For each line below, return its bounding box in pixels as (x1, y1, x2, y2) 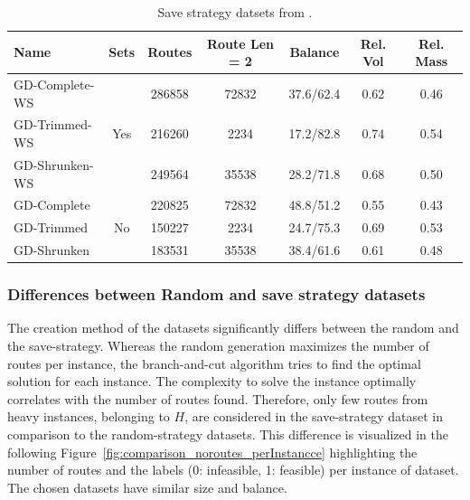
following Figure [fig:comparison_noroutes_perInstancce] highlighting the (7, 442, 418, 461)
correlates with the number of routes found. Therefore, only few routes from (7, 389, 428, 408)
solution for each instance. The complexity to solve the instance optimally (7, 372, 417, 391)
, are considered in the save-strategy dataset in (184, 407, 443, 426)
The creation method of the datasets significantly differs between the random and (7, 318, 459, 337)
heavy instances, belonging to (7, 407, 170, 426)
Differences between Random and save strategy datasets (7, 283, 426, 306)
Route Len (206, 33, 274, 52)
